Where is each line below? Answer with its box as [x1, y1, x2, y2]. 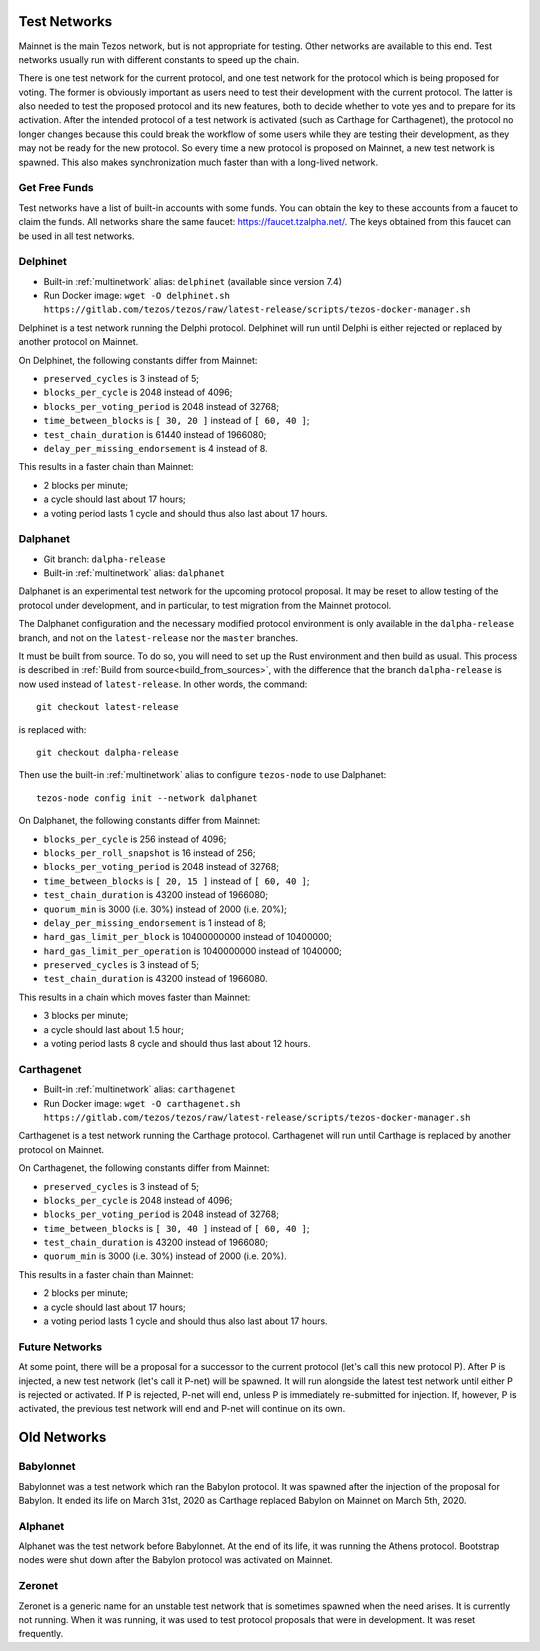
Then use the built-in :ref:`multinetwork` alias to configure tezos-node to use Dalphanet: [18, 769, 387, 781]
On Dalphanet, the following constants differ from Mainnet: [18, 815, 261, 827]
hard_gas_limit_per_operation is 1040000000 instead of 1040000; [43, 945, 342, 957]
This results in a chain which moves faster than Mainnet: [18, 991, 251, 1003]
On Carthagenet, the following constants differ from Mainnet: [18, 1162, 270, 1174]
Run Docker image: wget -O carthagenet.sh [43, 1097, 241, 1109]
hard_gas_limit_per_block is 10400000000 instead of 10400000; [43, 931, 332, 943]
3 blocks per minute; [43, 1010, 129, 1022]
